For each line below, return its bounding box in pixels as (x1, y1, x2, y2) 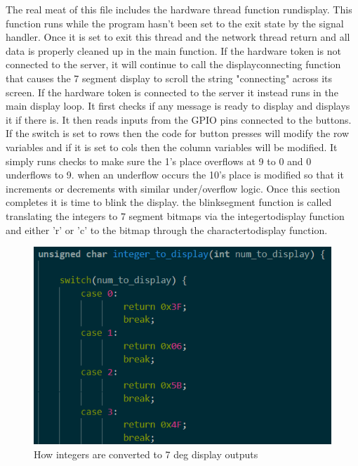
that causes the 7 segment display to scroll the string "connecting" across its (6, 70, 333, 85)
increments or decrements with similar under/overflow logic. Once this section (6, 181, 340, 195)
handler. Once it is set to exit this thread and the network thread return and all (6, 30, 350, 44)
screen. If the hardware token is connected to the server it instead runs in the (6, 84, 338, 99)
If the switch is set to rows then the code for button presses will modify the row (6, 126, 350, 141)
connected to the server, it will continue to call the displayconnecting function (6, 57, 341, 72)
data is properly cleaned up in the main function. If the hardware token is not (6, 43, 341, 58)
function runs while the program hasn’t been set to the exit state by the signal (6, 15, 344, 30)
